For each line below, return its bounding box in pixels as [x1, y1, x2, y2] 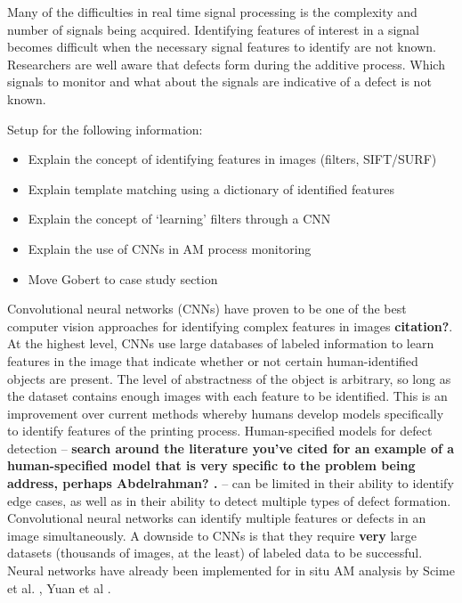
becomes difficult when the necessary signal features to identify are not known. [7, 37, 436, 56]
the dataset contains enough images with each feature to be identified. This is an [7, 387, 448, 405]
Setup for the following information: [7, 119, 203, 138]
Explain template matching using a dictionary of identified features [28, 179, 394, 198]
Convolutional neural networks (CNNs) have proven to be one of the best [7, 299, 407, 318]
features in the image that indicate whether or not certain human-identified [7, 351, 418, 370]
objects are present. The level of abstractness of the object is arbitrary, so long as [7, 369, 451, 387]
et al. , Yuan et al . [7, 578, 111, 597]
